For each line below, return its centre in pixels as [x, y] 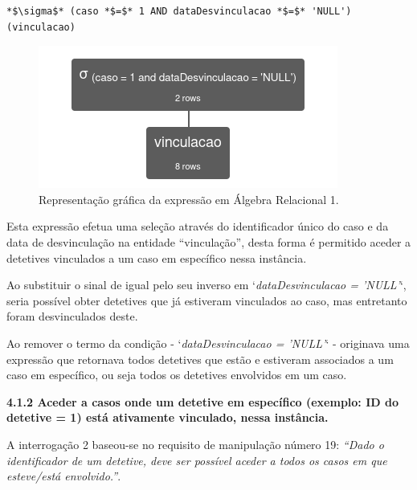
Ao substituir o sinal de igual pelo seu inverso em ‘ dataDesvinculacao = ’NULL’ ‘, [206, 285]
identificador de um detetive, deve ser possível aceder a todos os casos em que [197, 460]
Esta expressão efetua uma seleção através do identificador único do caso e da [198, 226]
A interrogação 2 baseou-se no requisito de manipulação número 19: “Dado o [195, 444]
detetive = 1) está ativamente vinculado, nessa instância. [168, 417]
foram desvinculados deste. [72, 316]
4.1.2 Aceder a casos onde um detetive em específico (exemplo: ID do [202, 401]
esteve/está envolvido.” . [64, 476]
